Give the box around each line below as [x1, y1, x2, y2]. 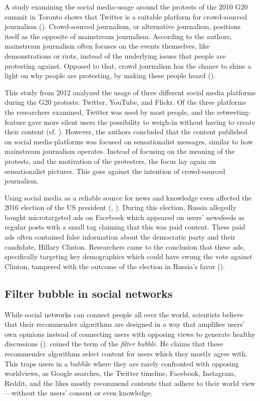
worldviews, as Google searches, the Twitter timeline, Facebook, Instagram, [5, 368, 236, 378]
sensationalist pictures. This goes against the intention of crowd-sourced [5, 165, 225, 176]
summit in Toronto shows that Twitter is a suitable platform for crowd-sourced [5, 11, 247, 22]
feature [5, 116, 26, 127]
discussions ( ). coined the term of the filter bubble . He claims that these [5, 338, 223, 349]
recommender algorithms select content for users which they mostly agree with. [5, 348, 248, 359]
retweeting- [216, 106, 251, 117]
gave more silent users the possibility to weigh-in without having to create [28, 116, 255, 127]
